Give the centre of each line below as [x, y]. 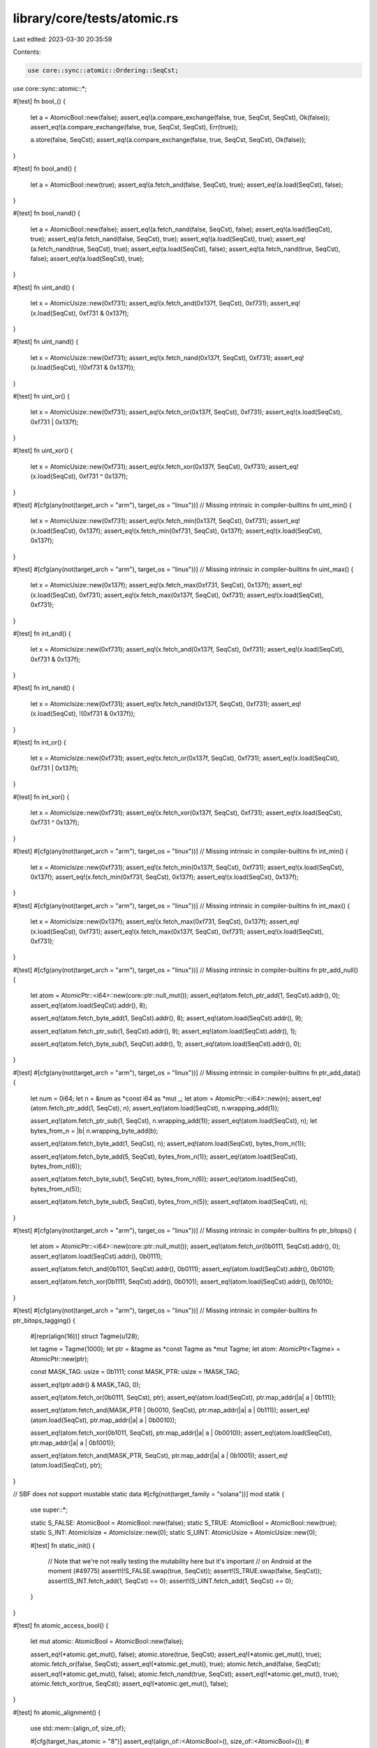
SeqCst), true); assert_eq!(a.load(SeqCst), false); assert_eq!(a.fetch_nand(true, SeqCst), [214, 249]
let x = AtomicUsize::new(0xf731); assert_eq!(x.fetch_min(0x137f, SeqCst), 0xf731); [149, 521]
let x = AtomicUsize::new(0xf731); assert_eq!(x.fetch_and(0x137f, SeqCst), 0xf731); [149, 303]
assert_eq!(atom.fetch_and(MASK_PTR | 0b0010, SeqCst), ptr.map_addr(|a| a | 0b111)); [154, 1410]
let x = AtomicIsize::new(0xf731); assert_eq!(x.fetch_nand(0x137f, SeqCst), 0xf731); [150, 703]
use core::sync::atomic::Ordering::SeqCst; [103, 70]
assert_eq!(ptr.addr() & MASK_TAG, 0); [86, 1384]
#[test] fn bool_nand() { [46, 213]
